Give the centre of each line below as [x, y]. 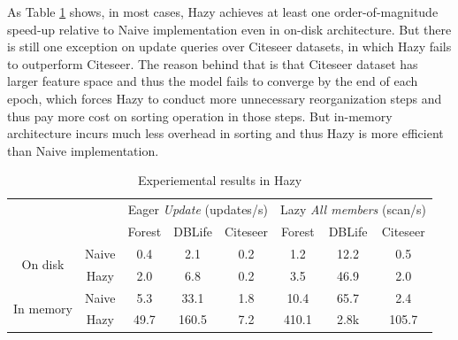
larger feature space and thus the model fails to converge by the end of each [213, 81]
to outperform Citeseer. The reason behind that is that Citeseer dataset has [213, 63]
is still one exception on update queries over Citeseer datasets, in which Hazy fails [229, 46]
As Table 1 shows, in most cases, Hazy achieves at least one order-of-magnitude [223, 12]
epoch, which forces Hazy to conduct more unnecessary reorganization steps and [225, 98]
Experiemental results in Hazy [220, 180]
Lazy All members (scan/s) [353, 209]
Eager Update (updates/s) [198, 209]
